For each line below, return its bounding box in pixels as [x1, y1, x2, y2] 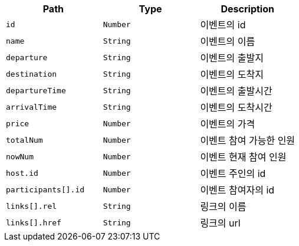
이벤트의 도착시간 [200, 101, 272, 113]
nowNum [6, 152, 34, 161]
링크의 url [200, 217, 241, 229]
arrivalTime [6, 102, 57, 111]
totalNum [6, 135, 43, 145]
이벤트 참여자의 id [200, 184, 275, 196]
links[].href [6, 218, 61, 227]
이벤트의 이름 [200, 35, 255, 47]
